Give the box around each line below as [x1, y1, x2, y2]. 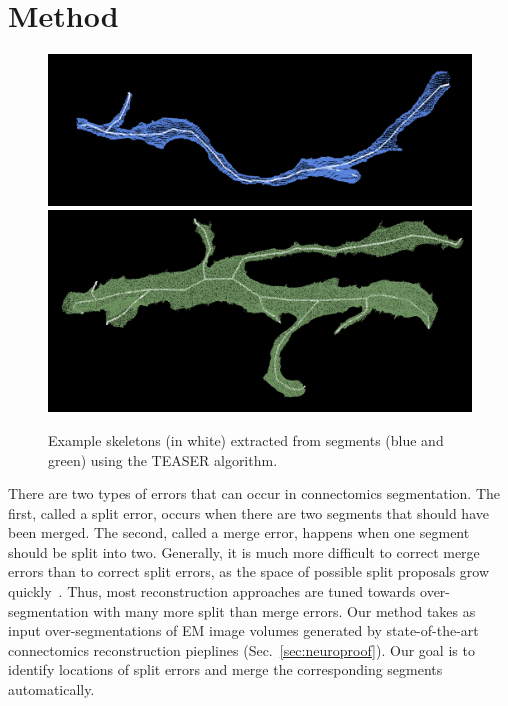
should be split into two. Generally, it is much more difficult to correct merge [8, 541, 480, 562]
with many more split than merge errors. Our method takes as [93, 600, 476, 621]
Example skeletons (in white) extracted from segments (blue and [48, 429, 444, 450]
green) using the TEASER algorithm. [48, 449, 278, 470]
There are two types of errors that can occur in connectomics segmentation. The [8, 483, 501, 504]
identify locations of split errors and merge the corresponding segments [8, 659, 443, 680]
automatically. [8, 679, 95, 700]
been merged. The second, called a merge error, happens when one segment [8, 522, 470, 543]
